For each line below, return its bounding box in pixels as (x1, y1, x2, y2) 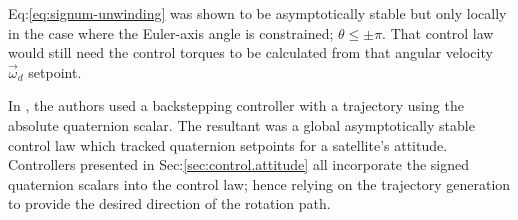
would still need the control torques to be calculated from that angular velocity (8, 42, 493, 63)
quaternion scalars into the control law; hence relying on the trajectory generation (8, 173, 511, 194)
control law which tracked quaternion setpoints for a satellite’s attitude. (8, 134, 448, 155)
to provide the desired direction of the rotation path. (8, 193, 331, 214)
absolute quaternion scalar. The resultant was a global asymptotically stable (8, 114, 475, 135)
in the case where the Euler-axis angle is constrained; (8, 22, 334, 43)
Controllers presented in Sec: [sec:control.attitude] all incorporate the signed (8, 154, 470, 175)
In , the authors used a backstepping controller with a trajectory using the (8, 95, 464, 116)
